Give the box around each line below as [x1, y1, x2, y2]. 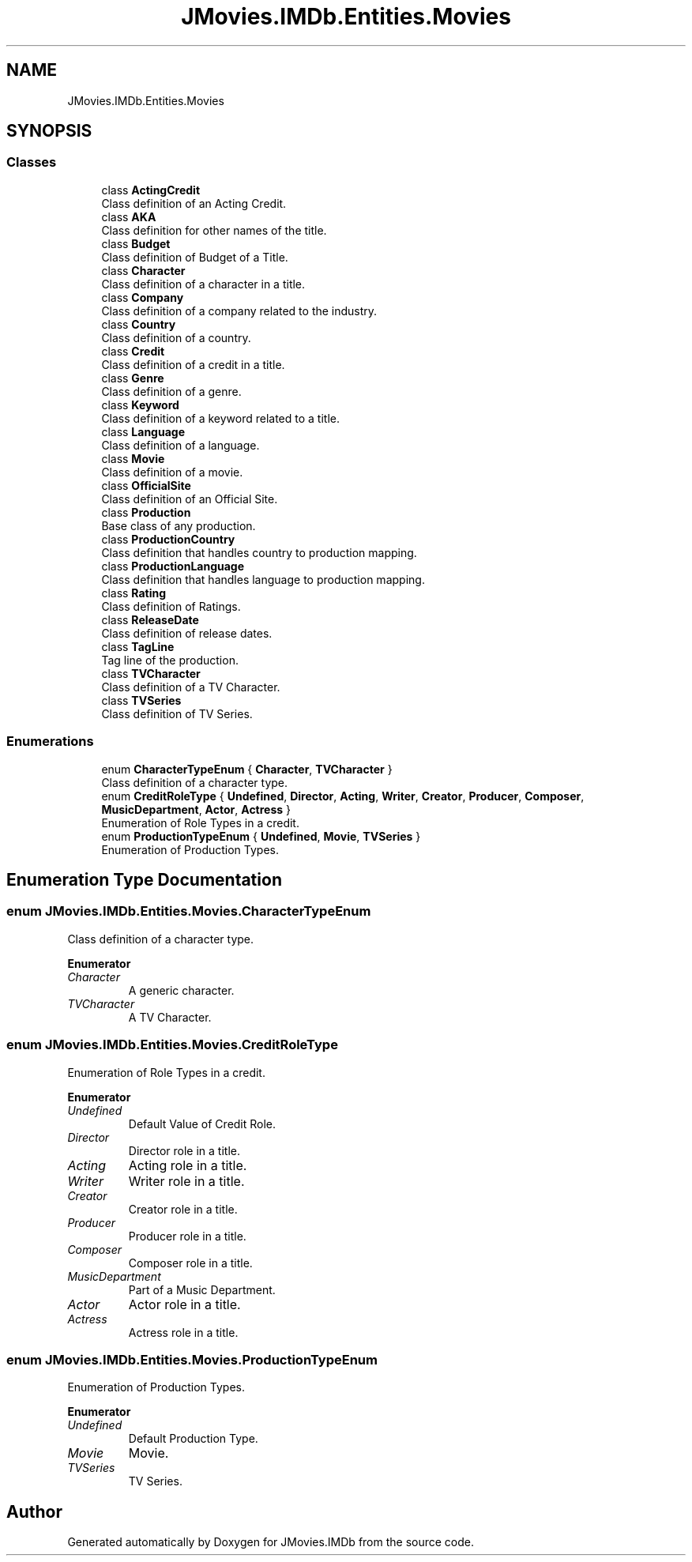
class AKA [101, 209, 156, 224]
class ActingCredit [101, 183, 201, 197]
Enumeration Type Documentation [6, 869, 282, 890]
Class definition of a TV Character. [101, 679, 280, 694]
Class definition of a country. [101, 330, 251, 344]
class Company [101, 290, 184, 304]
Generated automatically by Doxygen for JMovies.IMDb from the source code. [67, 1535, 475, 1549]
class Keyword [101, 397, 179, 412]
